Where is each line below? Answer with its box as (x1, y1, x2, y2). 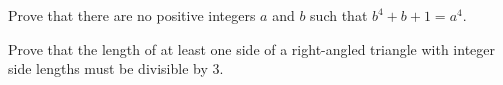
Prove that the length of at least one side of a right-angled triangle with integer (8, 38, 496, 59)
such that (310, 5, 368, 25)
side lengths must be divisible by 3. (8, 58, 224, 79)
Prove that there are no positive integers (8, 5, 256, 25)
